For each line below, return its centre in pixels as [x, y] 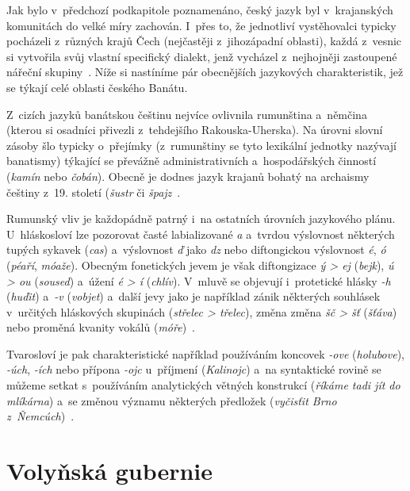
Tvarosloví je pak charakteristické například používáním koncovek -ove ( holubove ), [205, 353]
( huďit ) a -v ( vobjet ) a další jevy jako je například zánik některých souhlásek [194, 296]
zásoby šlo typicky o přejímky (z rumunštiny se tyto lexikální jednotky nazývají [201, 145]
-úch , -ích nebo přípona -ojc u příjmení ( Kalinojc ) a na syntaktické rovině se [194, 369]
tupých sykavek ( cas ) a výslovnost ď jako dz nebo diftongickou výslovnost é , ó [196, 249]
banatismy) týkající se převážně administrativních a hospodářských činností [192, 161]
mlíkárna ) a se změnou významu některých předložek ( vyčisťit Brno [172, 400]
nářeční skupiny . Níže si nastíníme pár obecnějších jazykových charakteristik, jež [205, 72]
